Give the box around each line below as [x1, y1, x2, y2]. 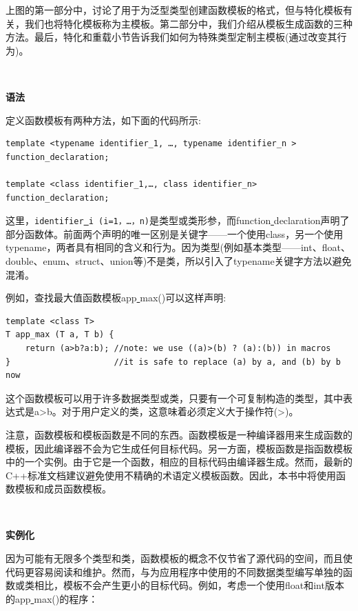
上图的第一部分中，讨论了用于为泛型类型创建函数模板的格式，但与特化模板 [6, 3, 343, 17]
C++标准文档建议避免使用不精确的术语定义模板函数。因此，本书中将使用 [6, 468, 336, 482]
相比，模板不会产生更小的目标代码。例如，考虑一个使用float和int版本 [34, 578, 344, 592]
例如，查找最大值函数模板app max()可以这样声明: [6, 290, 227, 305]
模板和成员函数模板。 [14, 481, 112, 496]
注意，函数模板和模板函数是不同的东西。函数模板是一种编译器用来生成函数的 [6, 427, 352, 441]
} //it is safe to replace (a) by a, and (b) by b [6, 357, 341, 367]
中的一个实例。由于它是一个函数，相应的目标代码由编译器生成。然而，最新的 [6, 454, 352, 469]
